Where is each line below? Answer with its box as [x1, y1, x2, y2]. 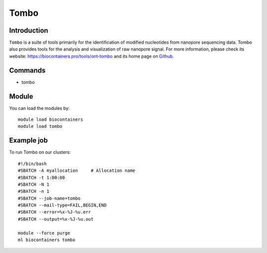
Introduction [9, 26, 48, 35]
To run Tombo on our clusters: [9, 149, 71, 155]
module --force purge [18, 230, 70, 236]
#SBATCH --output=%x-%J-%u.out [18, 216, 94, 222]
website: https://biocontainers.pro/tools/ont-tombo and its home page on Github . [9, 53, 174, 59]
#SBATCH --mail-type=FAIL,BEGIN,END [18, 202, 107, 208]
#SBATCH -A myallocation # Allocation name [18, 168, 135, 173]
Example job [9, 136, 48, 145]
